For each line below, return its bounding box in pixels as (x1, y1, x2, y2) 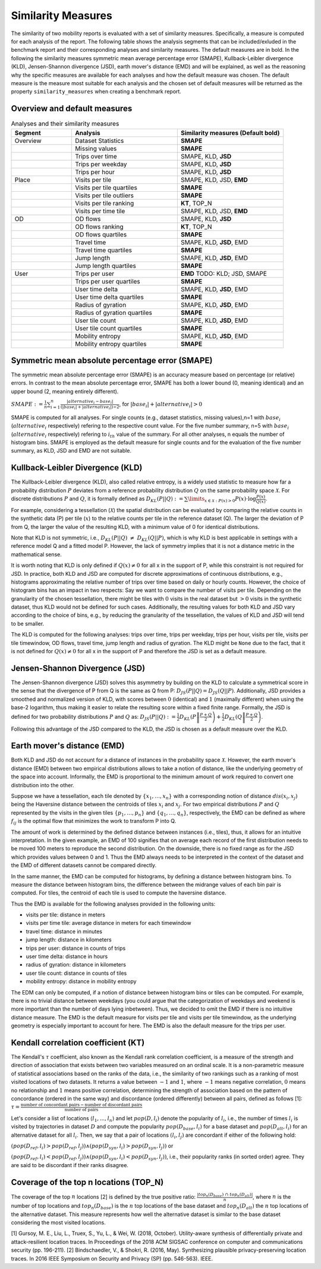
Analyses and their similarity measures (11, 120, 119, 128)
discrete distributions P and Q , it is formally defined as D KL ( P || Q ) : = (11, 495, 184, 503)
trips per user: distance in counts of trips (26, 944, 126, 952)
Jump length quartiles (75, 261, 136, 270)
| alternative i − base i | (66, 399, 114, 405)
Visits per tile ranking (75, 199, 134, 207)
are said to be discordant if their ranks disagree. (11, 1161, 129, 1168)
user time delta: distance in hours (26, 953, 108, 960)
